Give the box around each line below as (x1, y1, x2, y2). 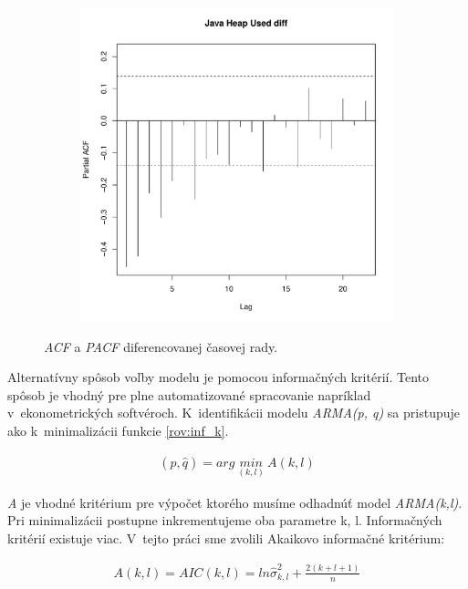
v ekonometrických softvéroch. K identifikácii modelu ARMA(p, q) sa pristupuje (7, 403, 460, 422)
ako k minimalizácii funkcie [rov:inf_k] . (7, 420, 229, 439)
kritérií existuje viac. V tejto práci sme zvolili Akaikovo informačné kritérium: (7, 529, 445, 547)
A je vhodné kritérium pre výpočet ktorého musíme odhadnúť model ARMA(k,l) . (7, 492, 463, 511)
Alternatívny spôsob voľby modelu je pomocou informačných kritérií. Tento (7, 367, 429, 387)
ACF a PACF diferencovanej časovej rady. (44, 336, 278, 356)
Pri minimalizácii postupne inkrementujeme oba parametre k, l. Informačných (7, 511, 442, 530)
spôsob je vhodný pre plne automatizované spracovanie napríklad (7, 385, 371, 404)
